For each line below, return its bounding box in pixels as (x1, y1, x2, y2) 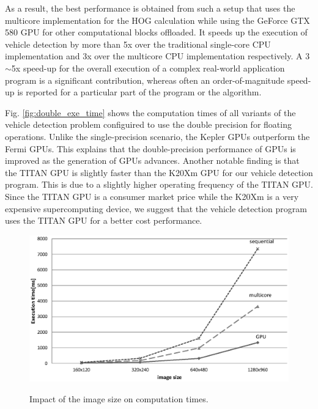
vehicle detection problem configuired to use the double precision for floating (5, 118, 292, 131)
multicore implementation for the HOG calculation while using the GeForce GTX (5, 13, 310, 26)
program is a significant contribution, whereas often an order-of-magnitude (5, 73, 285, 86)
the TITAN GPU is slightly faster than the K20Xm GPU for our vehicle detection (5, 166, 313, 179)
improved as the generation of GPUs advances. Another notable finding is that (5, 154, 300, 167)
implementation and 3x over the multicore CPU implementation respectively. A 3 (5, 50, 310, 62)
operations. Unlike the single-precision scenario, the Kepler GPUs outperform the (5, 130, 310, 142)
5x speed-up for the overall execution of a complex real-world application (11, 61, 285, 74)
